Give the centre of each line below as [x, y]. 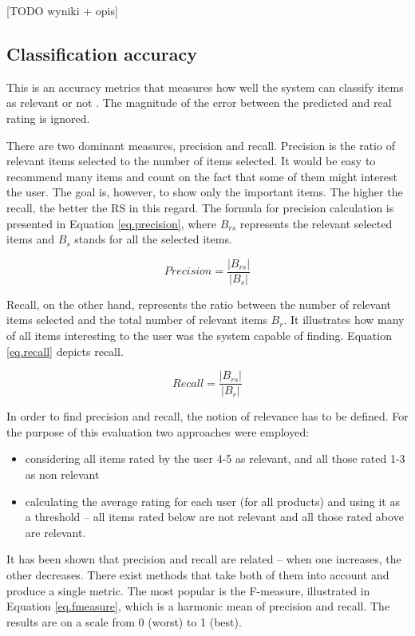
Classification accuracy [102, 53]
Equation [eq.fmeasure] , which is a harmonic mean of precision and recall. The [198, 606]
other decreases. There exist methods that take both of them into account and [198, 574]
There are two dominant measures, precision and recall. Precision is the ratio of [201, 145]
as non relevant [62, 474]
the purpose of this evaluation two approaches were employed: [158, 431]
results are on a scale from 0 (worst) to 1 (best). [124, 621]
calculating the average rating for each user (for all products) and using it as [212, 501]
